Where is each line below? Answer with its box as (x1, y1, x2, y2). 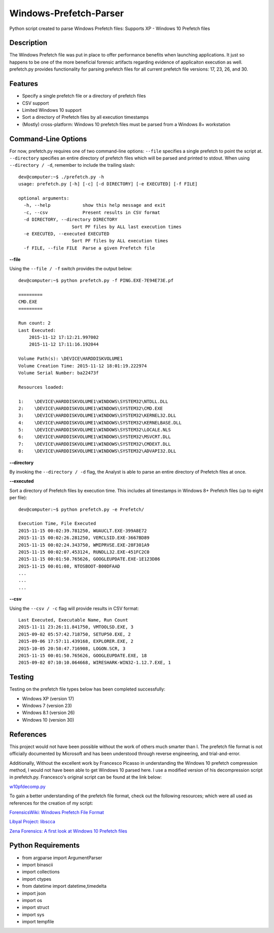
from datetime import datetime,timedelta (22, 883, 107, 889)
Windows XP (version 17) (22, 695, 75, 701)
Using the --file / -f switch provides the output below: (9, 266, 132, 272)
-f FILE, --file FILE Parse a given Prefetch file (23, 245, 155, 251)
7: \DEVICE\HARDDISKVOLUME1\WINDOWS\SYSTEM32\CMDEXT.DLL (18, 441, 171, 447)
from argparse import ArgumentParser (22, 854, 102, 861)
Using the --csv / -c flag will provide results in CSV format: (9, 605, 139, 611)
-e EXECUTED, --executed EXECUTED (23, 231, 110, 236)
